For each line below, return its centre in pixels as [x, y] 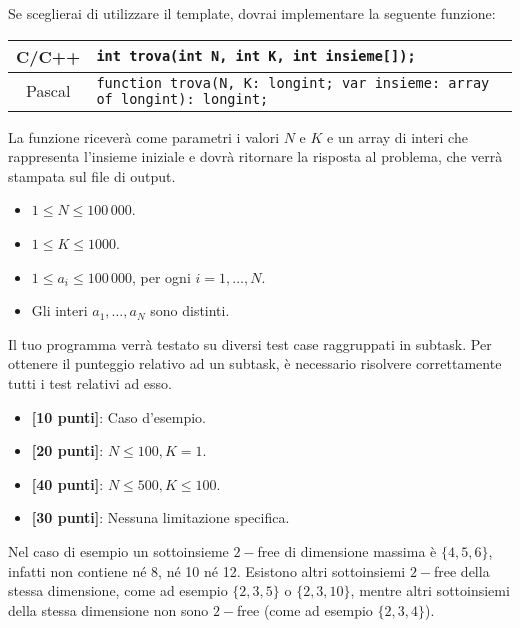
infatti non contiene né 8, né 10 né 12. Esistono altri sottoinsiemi [207, 570]
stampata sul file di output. [92, 175]
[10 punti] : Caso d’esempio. [119, 416]
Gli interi [59, 310]
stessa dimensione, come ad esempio [118, 590]
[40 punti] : [67, 483]
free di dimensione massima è [347, 550]
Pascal [48, 91]
